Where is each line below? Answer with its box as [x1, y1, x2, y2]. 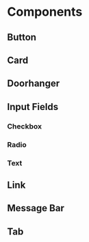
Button [7, 31, 36, 43]
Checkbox [7, 121, 42, 131]
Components [7, 4, 83, 20]
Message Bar [7, 202, 65, 214]
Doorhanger [7, 78, 60, 90]
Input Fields [7, 100, 59, 113]
